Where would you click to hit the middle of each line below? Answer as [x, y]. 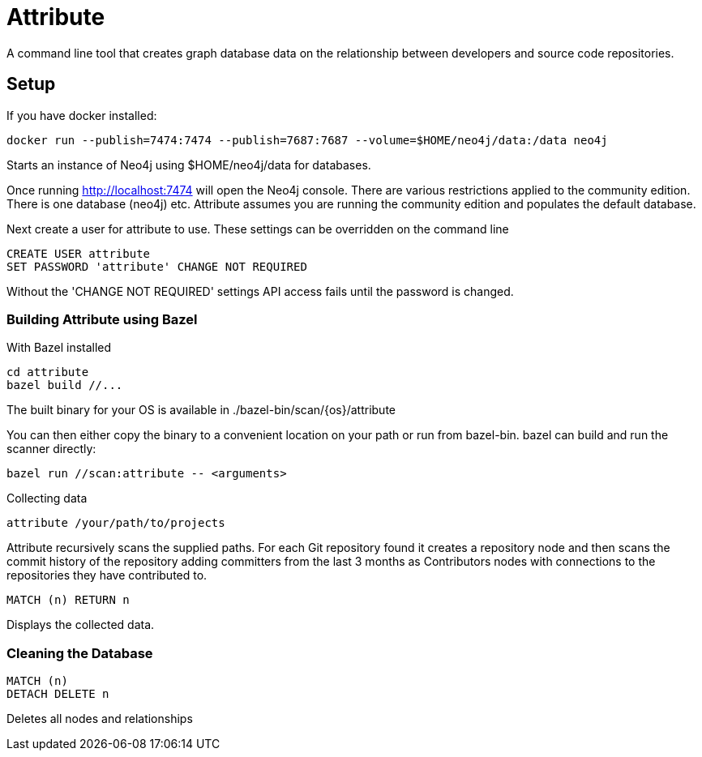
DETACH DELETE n [58, 694]
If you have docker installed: [82, 115]
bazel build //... [65, 385]
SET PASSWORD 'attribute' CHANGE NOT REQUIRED [157, 266]
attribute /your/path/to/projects [116, 523]
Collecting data [47, 498]
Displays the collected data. [81, 625]
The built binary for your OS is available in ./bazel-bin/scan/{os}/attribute [201, 410]
